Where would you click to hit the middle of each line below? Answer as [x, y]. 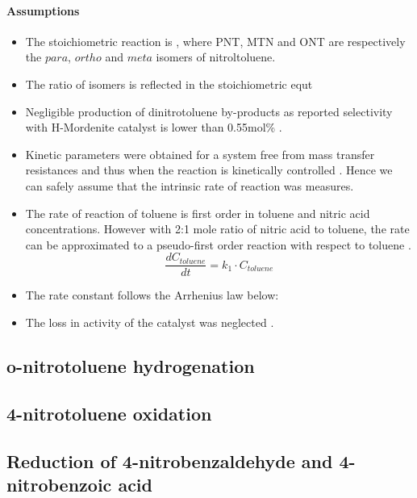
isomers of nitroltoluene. [216, 57]
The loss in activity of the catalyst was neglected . [150, 322]
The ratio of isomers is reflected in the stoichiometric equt [169, 84]
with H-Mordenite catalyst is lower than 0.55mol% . [154, 127]
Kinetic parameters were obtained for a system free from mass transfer [200, 154]
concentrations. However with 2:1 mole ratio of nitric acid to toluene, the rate [217, 229]
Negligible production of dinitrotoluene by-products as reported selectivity [209, 111]
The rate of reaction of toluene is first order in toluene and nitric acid [198, 213]
